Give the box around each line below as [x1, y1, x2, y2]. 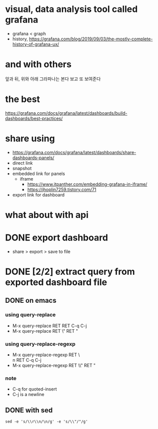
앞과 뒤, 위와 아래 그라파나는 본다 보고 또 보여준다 [5, 76, 101, 82]
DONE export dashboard [5, 232, 108, 243]
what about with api [5, 209, 89, 220]
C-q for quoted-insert [12, 386, 57, 392]
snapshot [12, 165, 32, 171]
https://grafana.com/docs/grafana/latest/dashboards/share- [12, 149, 137, 155]
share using [5, 133, 55, 144]
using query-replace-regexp [5, 340, 76, 347]
